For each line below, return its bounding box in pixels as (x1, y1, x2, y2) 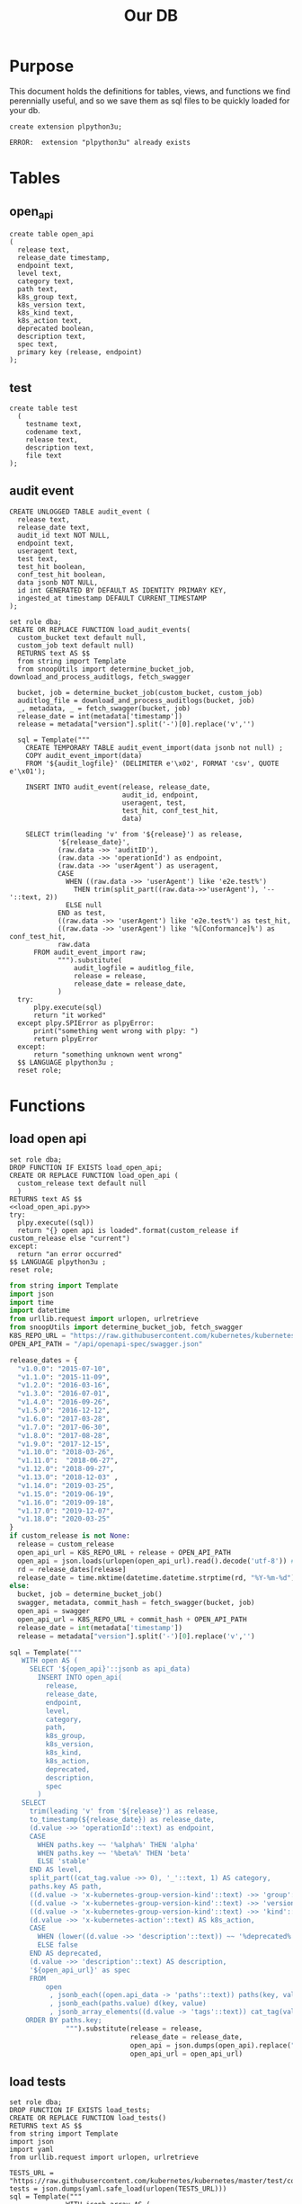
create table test (9, 404, 78, 413)
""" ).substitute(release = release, (66, 2024, 203, 2033)
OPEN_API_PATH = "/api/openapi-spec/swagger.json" (9, 1339, 203, 1349)
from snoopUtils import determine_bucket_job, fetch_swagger (9, 1323, 244, 1332)
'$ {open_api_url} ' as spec (29, 1966, 130, 1975)
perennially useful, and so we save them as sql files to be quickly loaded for (9, 95, 290, 106)
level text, (17, 269, 63, 279)
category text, (17, 277, 75, 286)
